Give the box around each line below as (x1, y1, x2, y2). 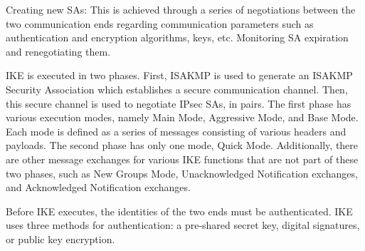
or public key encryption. (6, 231, 115, 246)
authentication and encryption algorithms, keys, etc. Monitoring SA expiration (6, 30, 349, 45)
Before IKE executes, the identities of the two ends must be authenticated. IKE (6, 203, 353, 218)
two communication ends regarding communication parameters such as (6, 16, 314, 31)
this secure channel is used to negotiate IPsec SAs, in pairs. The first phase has (6, 96, 351, 111)
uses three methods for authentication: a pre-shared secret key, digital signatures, (6, 217, 360, 232)
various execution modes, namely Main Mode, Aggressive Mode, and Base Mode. (6, 110, 359, 125)
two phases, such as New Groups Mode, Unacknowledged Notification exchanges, (6, 165, 358, 180)
